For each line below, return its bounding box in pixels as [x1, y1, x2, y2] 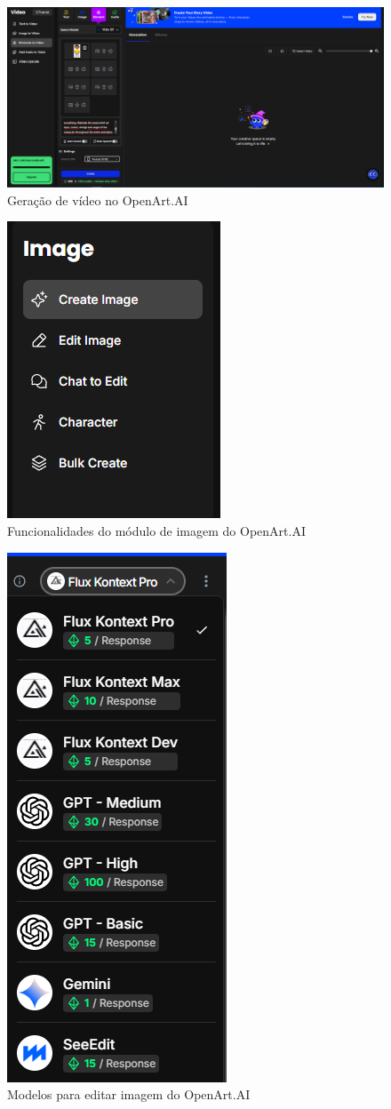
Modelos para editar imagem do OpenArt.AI [7, 1085, 251, 1104]
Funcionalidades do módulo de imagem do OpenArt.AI [7, 522, 306, 540]
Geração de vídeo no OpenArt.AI [7, 190, 188, 209]
